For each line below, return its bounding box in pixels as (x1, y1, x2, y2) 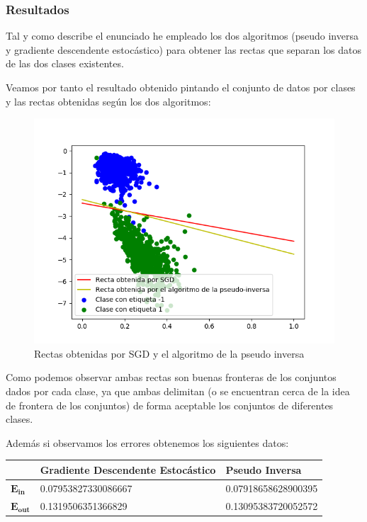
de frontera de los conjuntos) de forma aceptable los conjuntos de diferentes (6, 397, 334, 412)
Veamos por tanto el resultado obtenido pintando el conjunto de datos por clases (6, 80, 356, 94)
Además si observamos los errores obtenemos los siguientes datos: (6, 435, 289, 450)
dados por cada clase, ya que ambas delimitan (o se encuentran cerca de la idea (6, 383, 350, 398)
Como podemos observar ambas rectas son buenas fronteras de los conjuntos (6, 370, 337, 385)
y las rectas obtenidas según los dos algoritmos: (6, 93, 211, 108)
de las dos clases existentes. (6, 56, 124, 71)
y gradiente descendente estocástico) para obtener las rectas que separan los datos (6, 42, 362, 57)
